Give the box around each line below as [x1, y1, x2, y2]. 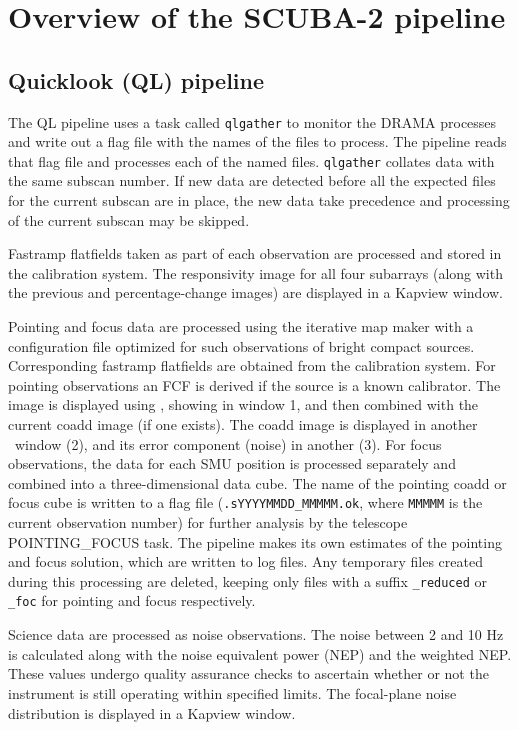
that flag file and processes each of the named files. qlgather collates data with [8, 150, 495, 171]
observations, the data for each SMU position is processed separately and [8, 453, 456, 474]
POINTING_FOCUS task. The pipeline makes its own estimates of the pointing [8, 531, 502, 552]
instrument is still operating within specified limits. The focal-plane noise [8, 682, 457, 703]
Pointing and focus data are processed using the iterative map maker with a [8, 316, 474, 337]
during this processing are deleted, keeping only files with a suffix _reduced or [8, 570, 487, 591]
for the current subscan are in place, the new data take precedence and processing [8, 190, 510, 211]
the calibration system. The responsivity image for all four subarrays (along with [8, 262, 503, 283]
